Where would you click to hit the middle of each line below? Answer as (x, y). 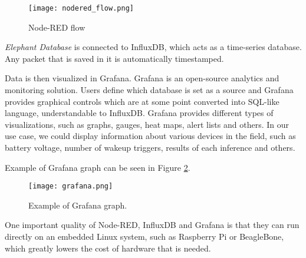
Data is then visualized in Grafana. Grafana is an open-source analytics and (142, 78)
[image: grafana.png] (71, 186)
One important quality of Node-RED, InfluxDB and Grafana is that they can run (152, 225)
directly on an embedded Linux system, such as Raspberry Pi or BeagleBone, (144, 236)
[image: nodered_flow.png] (81, 8)
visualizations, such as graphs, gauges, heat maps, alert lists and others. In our (147, 124)
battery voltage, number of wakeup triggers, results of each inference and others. (150, 147)
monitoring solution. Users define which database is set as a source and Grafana (149, 90)
